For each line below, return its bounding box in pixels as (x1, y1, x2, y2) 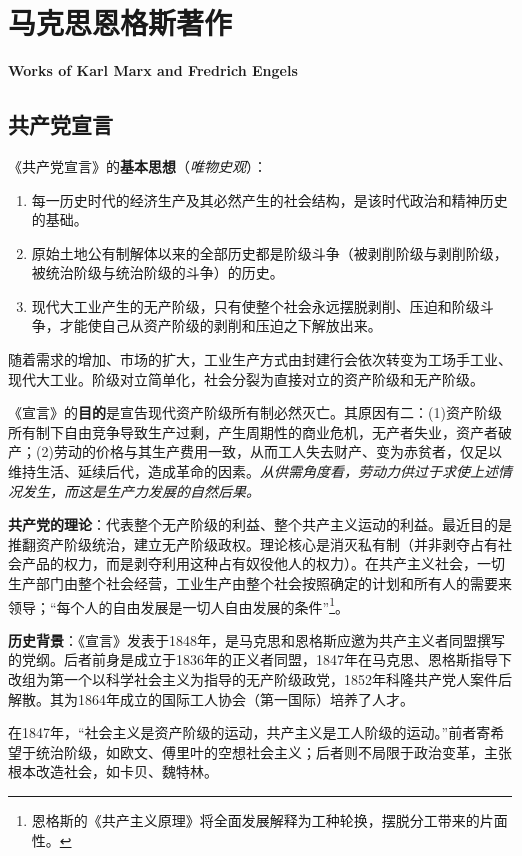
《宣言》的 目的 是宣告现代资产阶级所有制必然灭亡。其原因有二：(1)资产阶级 (8, 402, 502, 423)
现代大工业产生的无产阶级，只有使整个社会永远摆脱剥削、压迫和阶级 (31, 295, 480, 316)
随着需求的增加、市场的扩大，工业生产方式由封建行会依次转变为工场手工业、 (8, 349, 512, 370)
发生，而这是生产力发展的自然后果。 (21, 480, 260, 501)
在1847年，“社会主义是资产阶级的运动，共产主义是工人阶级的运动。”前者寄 (8, 722, 491, 743)
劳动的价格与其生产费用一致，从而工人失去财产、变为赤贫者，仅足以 (53, 441, 502, 462)
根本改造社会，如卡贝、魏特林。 (8, 761, 218, 782)
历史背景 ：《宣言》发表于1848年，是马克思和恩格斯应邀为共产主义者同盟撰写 (8, 629, 505, 650)
